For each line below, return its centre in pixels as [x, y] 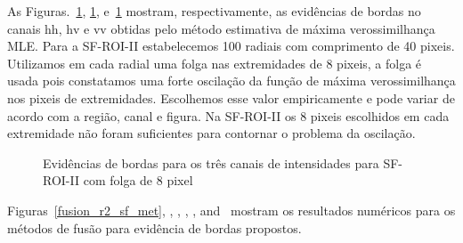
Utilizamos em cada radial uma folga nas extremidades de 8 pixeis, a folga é [215, 63]
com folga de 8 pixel [138, 180]
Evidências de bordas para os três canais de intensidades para [211, 162]
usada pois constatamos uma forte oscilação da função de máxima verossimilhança [231, 81]
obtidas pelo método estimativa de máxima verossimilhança [273, 28]
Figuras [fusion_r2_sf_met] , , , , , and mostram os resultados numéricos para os [231, 210]
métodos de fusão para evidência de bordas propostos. [154, 227]
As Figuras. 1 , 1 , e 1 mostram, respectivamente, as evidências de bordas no [214, 11]
